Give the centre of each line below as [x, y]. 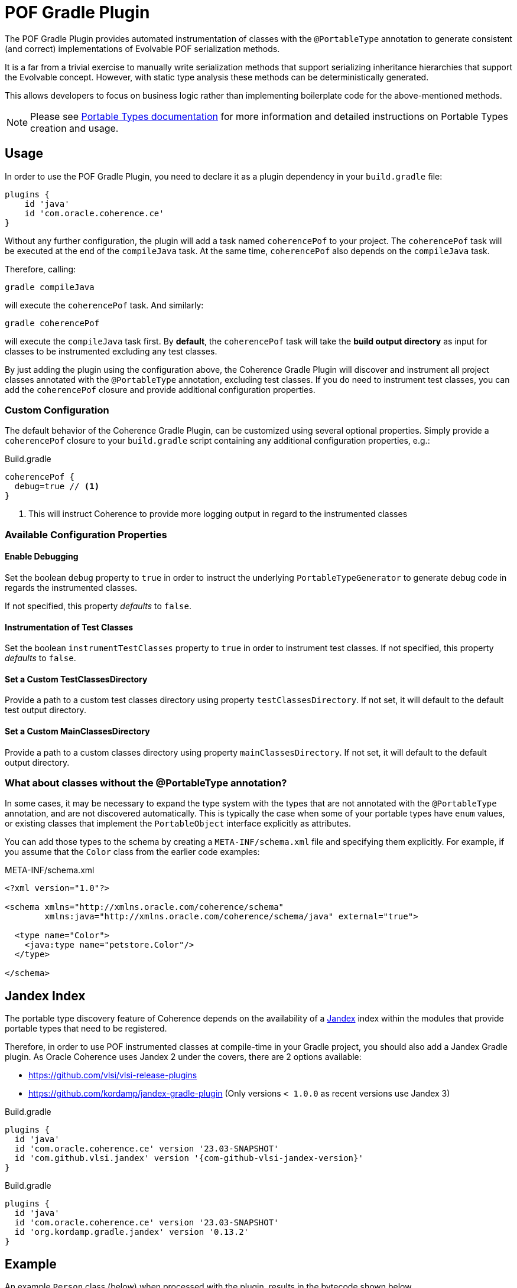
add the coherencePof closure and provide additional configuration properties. [160, 389]
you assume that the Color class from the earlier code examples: [132, 852]
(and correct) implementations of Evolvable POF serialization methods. [142, 48]
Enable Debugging [42, 557]
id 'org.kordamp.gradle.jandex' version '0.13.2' [132, 1232]
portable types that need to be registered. [86, 1029]
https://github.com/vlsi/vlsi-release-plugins [113, 1075]
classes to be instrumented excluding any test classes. [111, 351]
